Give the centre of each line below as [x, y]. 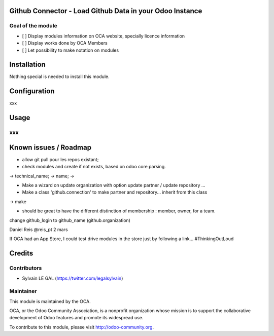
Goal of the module [33, 26]
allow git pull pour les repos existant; [60, 159]
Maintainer [23, 291]
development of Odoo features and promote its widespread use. [76, 318]
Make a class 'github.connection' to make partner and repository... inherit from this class [115, 192]
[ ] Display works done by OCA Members [65, 43]
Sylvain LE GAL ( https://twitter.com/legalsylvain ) [73, 278]
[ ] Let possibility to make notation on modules [71, 50]
